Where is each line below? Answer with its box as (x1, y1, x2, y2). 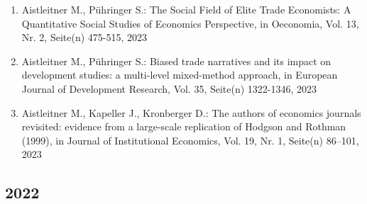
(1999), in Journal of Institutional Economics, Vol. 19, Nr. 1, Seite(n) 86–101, (21, 132, 359, 147)
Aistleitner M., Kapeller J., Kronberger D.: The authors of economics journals (21, 105, 361, 120)
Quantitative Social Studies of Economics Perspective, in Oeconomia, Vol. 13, (21, 16, 359, 30)
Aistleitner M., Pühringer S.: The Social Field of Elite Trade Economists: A (21, 2, 351, 16)
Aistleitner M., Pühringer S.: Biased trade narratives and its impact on (21, 53, 332, 68)
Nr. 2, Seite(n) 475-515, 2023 (21, 30, 148, 45)
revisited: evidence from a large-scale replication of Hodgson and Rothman (21, 119, 346, 134)
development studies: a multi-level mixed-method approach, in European (21, 67, 338, 82)
